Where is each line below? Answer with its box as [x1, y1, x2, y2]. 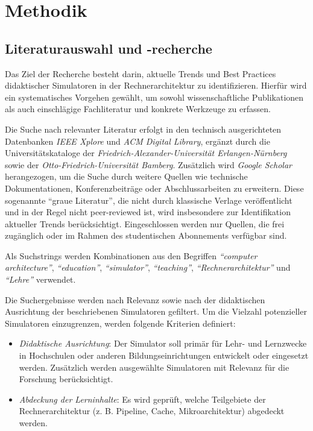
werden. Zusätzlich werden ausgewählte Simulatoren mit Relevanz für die [19, 360, 289, 373]
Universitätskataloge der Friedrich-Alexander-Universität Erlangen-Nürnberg [5, 146, 287, 159]
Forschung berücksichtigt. [19, 373, 113, 385]
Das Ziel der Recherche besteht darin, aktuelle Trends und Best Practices [5, 67, 276, 80]
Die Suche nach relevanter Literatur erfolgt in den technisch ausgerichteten [5, 122, 282, 135]
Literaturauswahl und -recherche [5, 39, 212, 57]
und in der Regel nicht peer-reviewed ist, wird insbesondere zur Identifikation [5, 206, 291, 218]
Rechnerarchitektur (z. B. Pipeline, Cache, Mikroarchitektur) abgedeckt [19, 404, 285, 417]
